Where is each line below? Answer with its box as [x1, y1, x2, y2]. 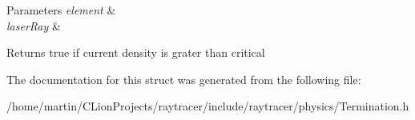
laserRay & [6, 17, 61, 34]
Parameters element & [6, 2, 116, 18]
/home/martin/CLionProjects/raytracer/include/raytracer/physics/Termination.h [6, 98, 409, 114]
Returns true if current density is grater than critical [6, 44, 265, 61]
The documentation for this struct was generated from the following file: [6, 70, 361, 87]
